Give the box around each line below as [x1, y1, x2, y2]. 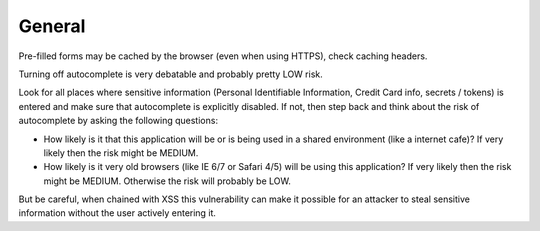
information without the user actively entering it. [18, 207, 217, 219]
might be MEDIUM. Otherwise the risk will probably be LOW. [43, 175, 292, 187]
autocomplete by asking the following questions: [18, 115, 219, 127]
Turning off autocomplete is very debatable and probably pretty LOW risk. [18, 68, 324, 80]
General [18, 15, 86, 37]
